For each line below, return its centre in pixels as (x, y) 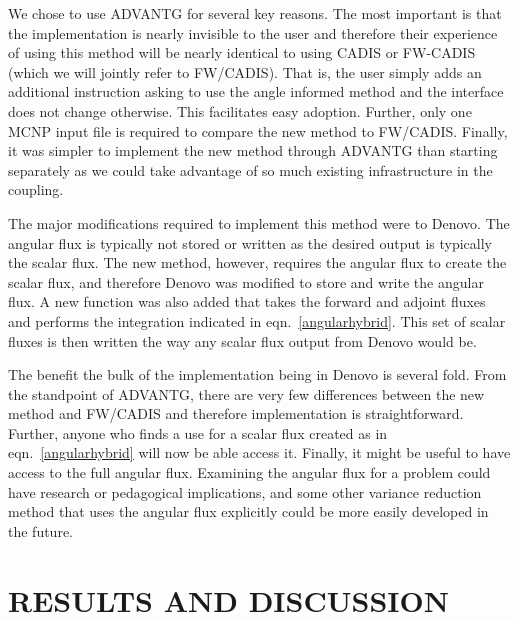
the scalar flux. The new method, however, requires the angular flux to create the (257, 262)
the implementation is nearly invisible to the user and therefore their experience (253, 32)
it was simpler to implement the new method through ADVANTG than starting (253, 150)
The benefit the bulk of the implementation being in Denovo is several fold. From (257, 374)
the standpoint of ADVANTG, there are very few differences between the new (246, 393)
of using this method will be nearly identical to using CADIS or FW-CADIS (242, 52)
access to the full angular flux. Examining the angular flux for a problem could (249, 472)
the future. (41, 530)
